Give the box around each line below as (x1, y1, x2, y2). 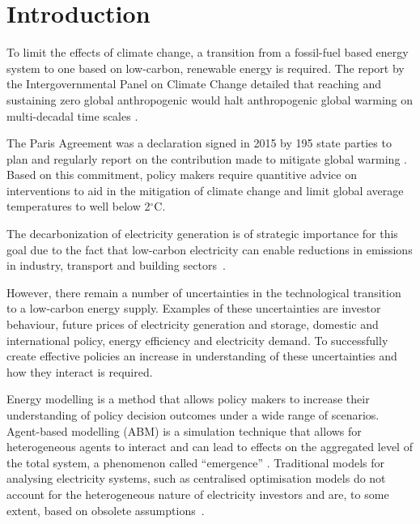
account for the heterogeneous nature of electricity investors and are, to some (6, 485, 389, 502)
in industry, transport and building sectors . (6, 257, 226, 274)
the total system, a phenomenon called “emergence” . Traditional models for (6, 454, 384, 471)
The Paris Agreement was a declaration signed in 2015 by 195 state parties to (6, 134, 392, 151)
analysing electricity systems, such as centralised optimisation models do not (6, 470, 386, 487)
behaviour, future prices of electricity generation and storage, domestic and (6, 316, 379, 333)
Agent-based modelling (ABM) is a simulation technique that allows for (6, 422, 362, 439)
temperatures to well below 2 (6, 198, 151, 215)
